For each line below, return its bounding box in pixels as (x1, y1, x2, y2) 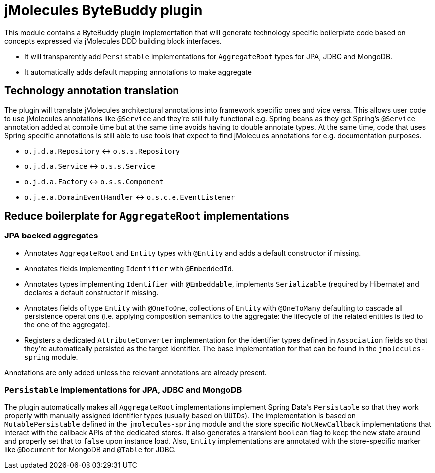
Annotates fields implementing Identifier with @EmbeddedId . (24, 264, 234, 273)
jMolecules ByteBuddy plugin (4, 2, 203, 19)
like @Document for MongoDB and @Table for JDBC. (4, 445, 176, 454)
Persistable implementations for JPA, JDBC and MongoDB (4, 385, 242, 395)
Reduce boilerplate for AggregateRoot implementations (4, 210, 289, 223)
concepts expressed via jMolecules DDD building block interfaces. (4, 36, 222, 45)
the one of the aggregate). (24, 320, 110, 329)
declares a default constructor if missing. (24, 288, 159, 297)
